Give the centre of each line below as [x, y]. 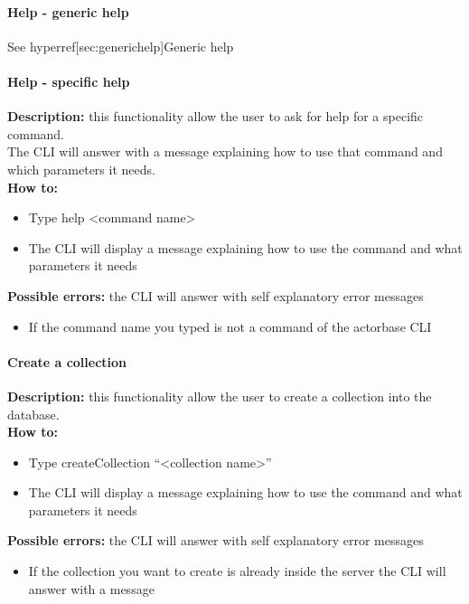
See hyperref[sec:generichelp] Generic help [121, 46]
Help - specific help [69, 81]
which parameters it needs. [81, 169]
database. [33, 414]
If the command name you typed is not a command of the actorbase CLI [230, 326]
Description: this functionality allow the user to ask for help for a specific [216, 116]
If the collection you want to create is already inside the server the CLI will [237, 571]
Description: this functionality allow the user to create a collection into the [220, 396]
